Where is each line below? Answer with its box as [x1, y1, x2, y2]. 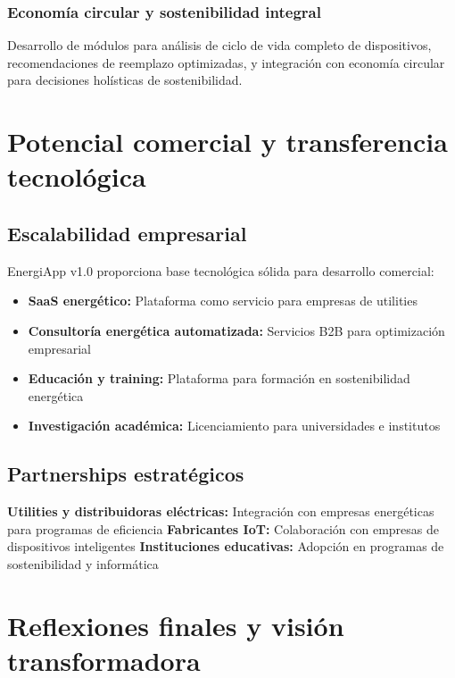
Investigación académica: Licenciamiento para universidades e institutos [28, 416, 441, 435]
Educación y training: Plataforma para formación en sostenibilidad [28, 369, 410, 388]
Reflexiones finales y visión [7, 607, 344, 643]
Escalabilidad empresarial [7, 219, 247, 247]
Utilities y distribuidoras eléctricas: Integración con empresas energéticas [7, 502, 434, 521]
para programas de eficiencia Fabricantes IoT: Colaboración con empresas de [7, 519, 440, 538]
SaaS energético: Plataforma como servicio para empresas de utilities [28, 291, 418, 310]
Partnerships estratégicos [7, 460, 244, 488]
